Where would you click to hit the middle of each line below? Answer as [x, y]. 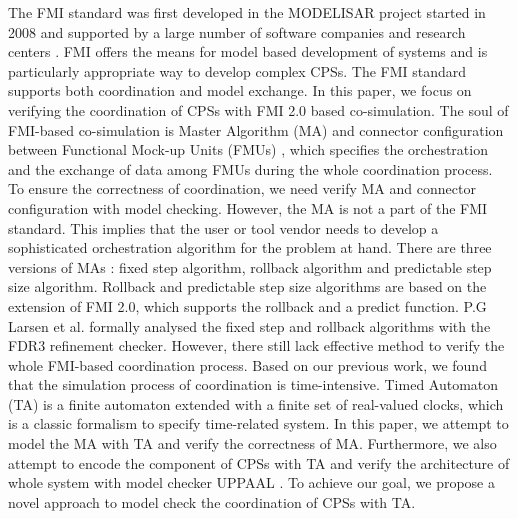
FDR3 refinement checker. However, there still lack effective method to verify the [256, 345]
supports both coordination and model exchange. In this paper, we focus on [240, 90]
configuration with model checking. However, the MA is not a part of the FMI [248, 207]
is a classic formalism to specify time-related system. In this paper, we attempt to [258, 423]
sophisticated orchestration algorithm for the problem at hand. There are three [250, 247]
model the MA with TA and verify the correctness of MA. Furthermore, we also [252, 443]
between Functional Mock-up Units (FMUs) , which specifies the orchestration [248, 149]
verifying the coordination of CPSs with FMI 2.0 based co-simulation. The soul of [258, 109]
